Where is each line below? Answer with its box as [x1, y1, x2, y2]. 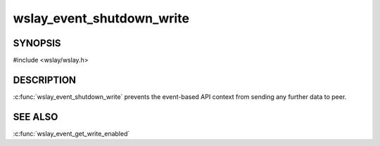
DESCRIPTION [13, 74, 77, 86]
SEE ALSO [13, 111, 58, 123]
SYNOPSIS [13, 37, 61, 49]
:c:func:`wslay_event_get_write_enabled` [13, 129, 130, 138]
